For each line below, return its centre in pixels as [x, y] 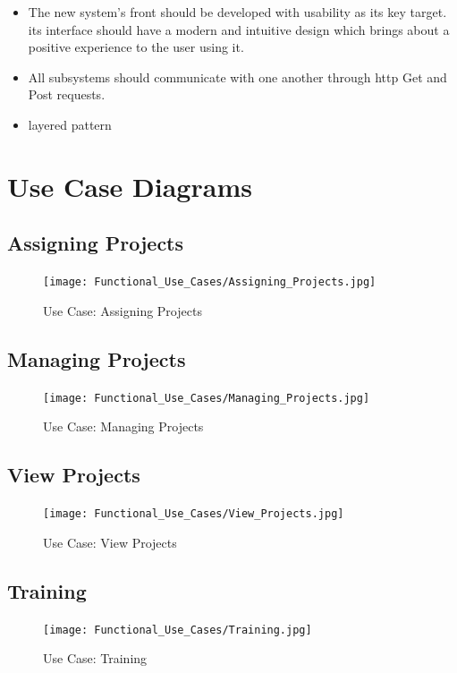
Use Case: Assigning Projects [123, 310]
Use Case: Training [95, 658]
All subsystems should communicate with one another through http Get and [237, 77]
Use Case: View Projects [110, 542]
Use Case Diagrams [130, 186]
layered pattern [70, 124]
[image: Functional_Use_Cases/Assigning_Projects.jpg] [210, 282]
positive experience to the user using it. [136, 47]
